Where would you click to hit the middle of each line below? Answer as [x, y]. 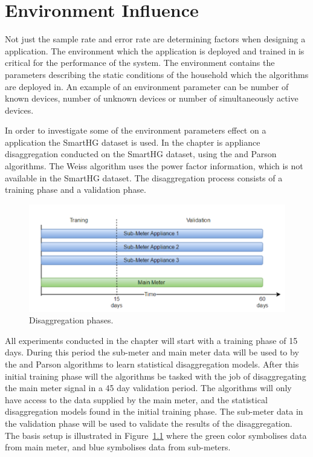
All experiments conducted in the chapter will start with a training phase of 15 [151, 340]
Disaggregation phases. [71, 320]
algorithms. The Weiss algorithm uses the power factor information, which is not [154, 166]
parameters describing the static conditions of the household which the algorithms [157, 74]
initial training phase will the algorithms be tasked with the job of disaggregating [156, 376]
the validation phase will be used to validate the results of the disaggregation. [149, 423]
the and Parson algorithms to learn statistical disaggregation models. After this [152, 364]
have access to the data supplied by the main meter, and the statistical [136, 399]
